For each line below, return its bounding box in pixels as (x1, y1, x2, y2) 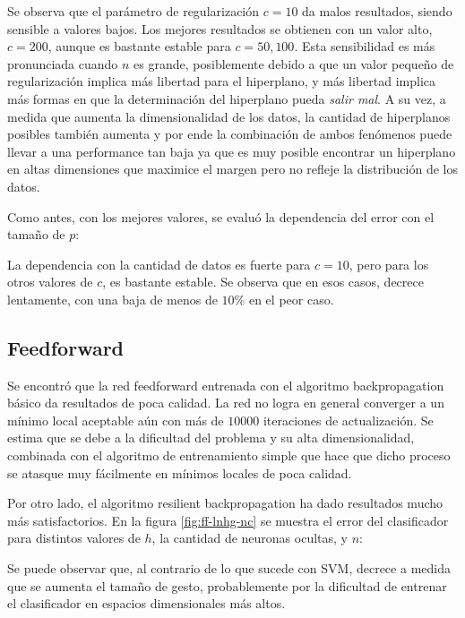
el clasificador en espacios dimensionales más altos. (7, 594, 286, 613)
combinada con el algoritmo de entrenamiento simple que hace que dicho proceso (7, 446, 451, 465)
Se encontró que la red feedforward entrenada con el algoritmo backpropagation (7, 375, 444, 394)
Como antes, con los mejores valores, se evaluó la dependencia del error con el (7, 207, 435, 226)
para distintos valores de (7, 528, 141, 547)
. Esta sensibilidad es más (294, 37, 435, 56)
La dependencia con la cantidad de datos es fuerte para (7, 254, 311, 273)
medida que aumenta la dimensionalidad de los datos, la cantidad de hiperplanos (7, 107, 451, 125)
